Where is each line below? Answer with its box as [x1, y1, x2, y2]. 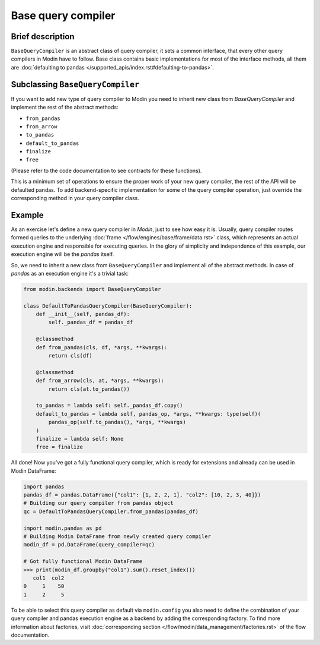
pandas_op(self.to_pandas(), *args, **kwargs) [48, 419, 186, 426]
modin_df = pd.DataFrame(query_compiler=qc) [23, 541, 155, 548]
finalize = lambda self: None [36, 435, 124, 442]
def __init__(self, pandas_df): [36, 311, 130, 318]
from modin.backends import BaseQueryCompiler [23, 286, 161, 292]
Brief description [11, 31, 75, 42]
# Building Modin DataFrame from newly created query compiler [23, 533, 212, 540]
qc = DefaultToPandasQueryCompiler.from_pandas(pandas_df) [23, 508, 199, 515]
